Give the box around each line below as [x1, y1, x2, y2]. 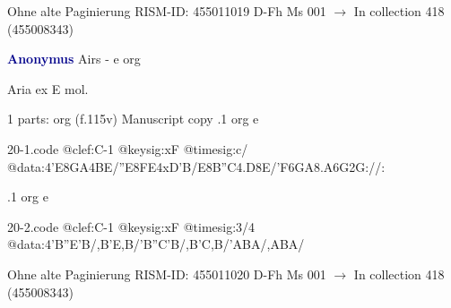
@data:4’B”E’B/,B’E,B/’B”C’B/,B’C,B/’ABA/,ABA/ [7, 235, 305, 253]
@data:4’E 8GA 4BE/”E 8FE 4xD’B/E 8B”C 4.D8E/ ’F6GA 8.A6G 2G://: [7, 157, 386, 175]
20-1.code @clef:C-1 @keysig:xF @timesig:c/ [7, 139, 248, 158]
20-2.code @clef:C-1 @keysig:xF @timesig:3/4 [7, 217, 256, 235]
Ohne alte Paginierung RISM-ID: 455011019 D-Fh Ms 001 [7, 2, 326, 20]
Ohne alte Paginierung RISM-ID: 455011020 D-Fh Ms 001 [7, 264, 326, 283]
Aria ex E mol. [7, 79, 89, 98]
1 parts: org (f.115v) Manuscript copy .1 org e [7, 109, 259, 128]
